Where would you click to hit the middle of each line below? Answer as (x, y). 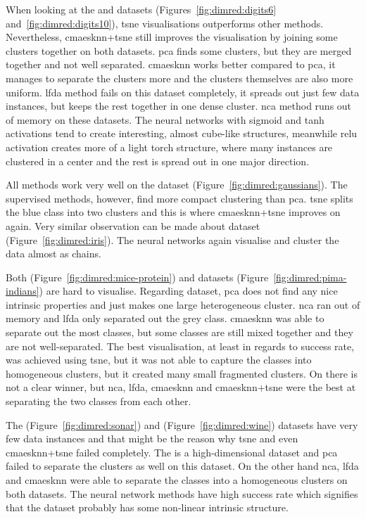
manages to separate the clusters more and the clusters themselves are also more (179, 78)
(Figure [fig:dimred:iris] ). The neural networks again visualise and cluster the (172, 239)
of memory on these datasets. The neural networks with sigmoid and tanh (165, 119)
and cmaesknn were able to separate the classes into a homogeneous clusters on (177, 480)
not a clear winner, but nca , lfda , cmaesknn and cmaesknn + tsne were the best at (181, 387)
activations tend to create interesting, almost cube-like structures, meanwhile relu (182, 133)
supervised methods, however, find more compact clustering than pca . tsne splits (179, 198)
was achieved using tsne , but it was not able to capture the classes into (159, 360)
